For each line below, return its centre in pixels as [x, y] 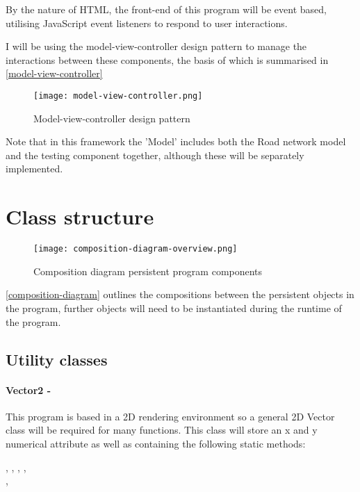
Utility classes [57, 359]
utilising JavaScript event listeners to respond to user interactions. [147, 23]
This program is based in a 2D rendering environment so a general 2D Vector [170, 416]
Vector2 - [28, 389]
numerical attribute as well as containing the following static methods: [156, 443]
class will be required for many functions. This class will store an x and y [162, 430]
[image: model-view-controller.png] [118, 96]
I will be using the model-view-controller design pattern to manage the [156, 46]
